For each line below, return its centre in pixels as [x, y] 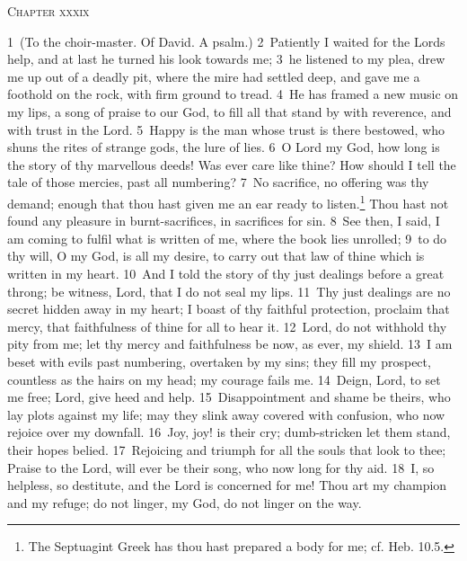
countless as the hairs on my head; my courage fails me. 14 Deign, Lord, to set [224, 379]
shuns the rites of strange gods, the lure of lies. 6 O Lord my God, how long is [224, 147]
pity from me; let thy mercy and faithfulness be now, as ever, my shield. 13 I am [230, 344]
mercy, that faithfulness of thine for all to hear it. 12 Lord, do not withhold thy [227, 326]
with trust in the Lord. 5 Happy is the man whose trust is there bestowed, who [226, 129]
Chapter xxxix [48, 11]
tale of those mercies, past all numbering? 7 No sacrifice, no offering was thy [218, 182]
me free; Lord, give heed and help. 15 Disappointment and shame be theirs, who [229, 397]
